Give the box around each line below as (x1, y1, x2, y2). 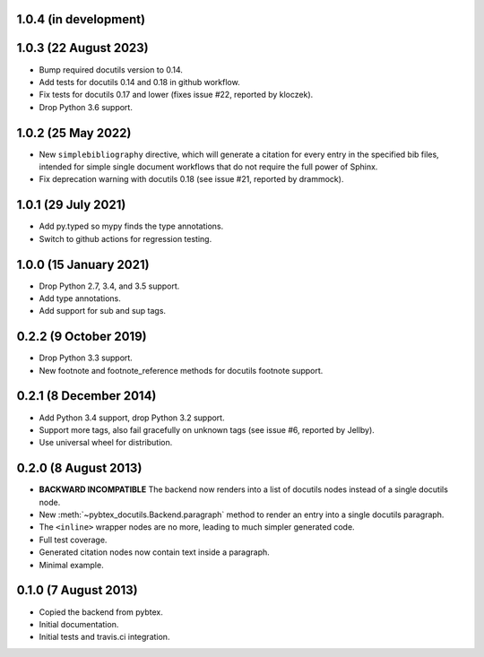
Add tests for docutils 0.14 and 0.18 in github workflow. (39, 76, 241, 87)
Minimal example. (39, 559, 104, 570)
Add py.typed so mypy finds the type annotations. (39, 220, 224, 232)
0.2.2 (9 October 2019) (16, 329, 147, 344)
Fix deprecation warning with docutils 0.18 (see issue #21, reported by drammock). (39, 174, 344, 185)
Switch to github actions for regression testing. (39, 233, 212, 244)
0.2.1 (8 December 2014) (16, 388, 157, 403)
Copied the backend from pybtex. (39, 606, 163, 618)
